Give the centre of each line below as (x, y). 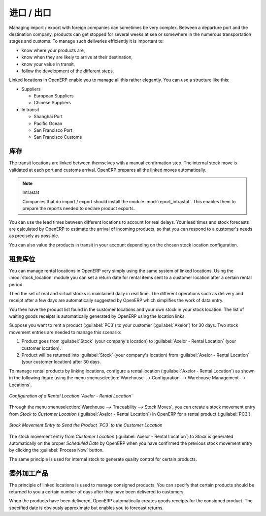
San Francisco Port (53, 130)
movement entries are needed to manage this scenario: (65, 332)
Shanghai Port (48, 117)
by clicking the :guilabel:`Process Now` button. (56, 450)
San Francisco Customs (58, 137)
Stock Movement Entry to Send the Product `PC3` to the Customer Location (86, 425)
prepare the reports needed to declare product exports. (79, 209)
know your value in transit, (48, 64)
